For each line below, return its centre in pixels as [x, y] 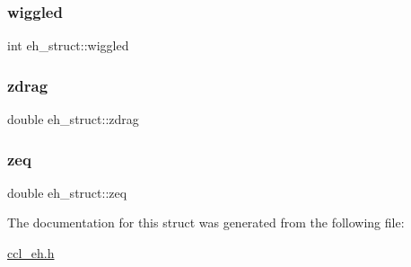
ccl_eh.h [31, 253]
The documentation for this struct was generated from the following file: [206, 222]
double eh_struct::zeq [67, 192]
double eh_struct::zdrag [73, 119]
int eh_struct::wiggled [68, 45]
